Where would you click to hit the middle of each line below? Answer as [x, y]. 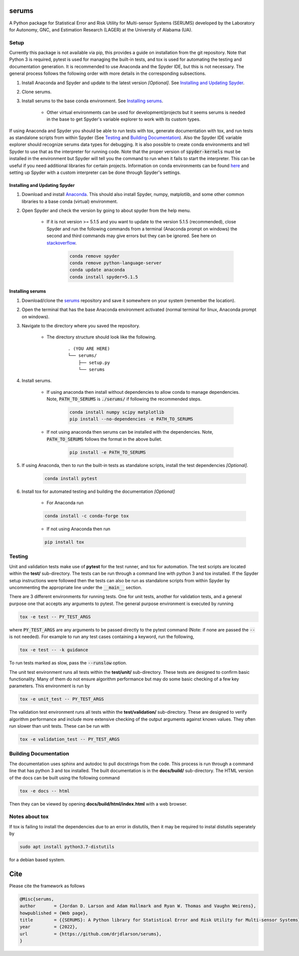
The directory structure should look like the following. [101, 337]
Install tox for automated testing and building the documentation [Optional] [98, 491]
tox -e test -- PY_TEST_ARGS [55, 617]
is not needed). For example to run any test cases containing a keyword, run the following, [102, 637]
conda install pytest [71, 478]
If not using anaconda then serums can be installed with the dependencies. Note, [130, 432]
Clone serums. [37, 92]
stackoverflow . [62, 243]
